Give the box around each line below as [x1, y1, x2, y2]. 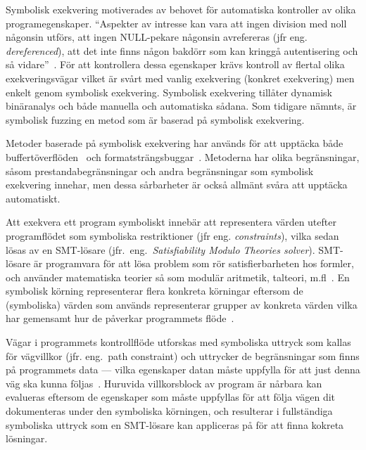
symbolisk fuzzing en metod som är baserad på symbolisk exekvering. [6, 112, 305, 127]
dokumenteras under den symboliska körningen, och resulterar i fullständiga [6, 404, 333, 418]
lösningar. [6, 431, 48, 446]
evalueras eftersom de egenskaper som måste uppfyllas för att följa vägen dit [6, 390, 336, 404]
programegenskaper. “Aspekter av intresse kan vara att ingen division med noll [6, 15, 347, 30]
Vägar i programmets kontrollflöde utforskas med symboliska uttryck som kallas [6, 335, 351, 349]
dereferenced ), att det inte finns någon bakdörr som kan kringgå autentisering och [6, 43, 358, 58]
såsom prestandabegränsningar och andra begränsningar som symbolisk [6, 163, 314, 178]
